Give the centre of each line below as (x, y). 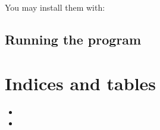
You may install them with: (55, 7)
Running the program (73, 39)
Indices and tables (81, 83)
